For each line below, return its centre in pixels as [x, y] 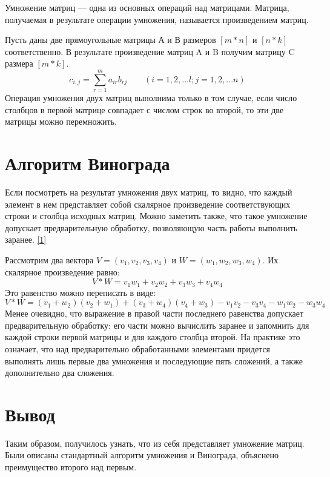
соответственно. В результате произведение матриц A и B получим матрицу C [150, 51]
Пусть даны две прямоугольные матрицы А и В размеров [111, 40]
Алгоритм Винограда [87, 163]
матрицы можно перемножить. [61, 121]
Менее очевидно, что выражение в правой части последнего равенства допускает [154, 313]
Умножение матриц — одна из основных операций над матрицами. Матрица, [147, 7]
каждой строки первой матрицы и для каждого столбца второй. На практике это [153, 337]
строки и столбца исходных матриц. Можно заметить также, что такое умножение [156, 216]
